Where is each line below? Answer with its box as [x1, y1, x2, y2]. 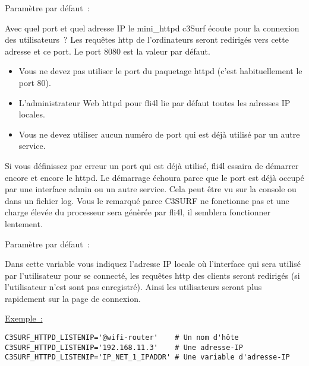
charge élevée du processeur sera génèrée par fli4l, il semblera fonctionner [5, 206, 271, 218]
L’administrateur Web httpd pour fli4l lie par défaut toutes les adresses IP [18, 96, 291, 109]
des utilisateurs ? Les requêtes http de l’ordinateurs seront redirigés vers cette [5, 33, 289, 46]
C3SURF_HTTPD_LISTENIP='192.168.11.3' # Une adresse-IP [5, 343, 243, 352]
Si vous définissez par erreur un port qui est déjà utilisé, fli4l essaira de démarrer [5, 159, 299, 171]
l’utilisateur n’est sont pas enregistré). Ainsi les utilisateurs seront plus [5, 281, 262, 293]
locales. [18, 108, 45, 120]
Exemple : [5, 312, 43, 324]
